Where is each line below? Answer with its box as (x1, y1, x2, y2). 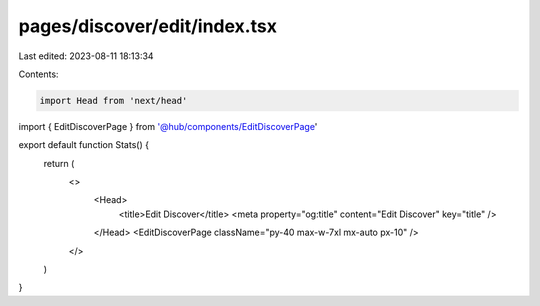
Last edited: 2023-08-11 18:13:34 (18, 50, 154, 62)
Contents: (18, 68, 59, 80)
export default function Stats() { (18, 139, 150, 151)
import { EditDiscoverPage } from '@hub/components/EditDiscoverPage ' (18, 120, 318, 132)
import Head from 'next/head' (39, 95, 188, 106)
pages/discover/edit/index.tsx (18, 15, 277, 37)
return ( (43, 157, 75, 169)
